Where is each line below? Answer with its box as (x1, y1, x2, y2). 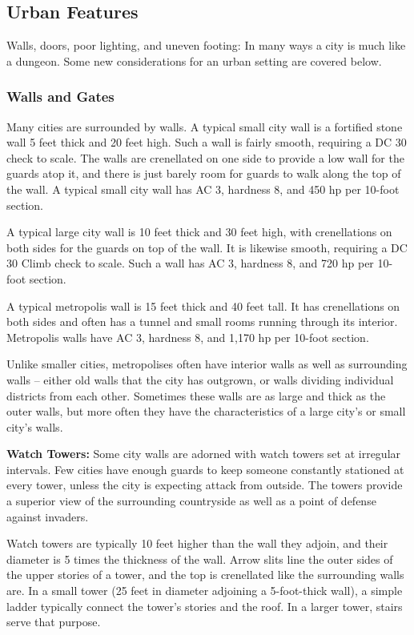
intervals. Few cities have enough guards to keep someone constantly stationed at (6, 460, 404, 477)
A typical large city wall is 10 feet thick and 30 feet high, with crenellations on (6, 223, 392, 240)
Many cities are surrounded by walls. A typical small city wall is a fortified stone (6, 118, 403, 135)
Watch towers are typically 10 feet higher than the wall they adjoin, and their (6, 535, 388, 552)
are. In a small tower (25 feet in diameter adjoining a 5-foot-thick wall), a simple (6, 582, 403, 599)
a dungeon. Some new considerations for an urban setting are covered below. (6, 52, 382, 69)
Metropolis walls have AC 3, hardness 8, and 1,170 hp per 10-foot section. (6, 328, 369, 345)
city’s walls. (6, 418, 63, 435)
